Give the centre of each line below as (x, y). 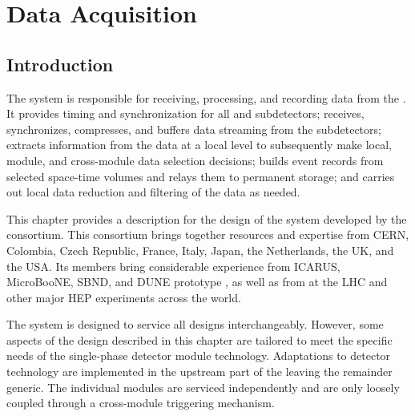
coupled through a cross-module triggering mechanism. (141, 403)
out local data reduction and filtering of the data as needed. (153, 192)
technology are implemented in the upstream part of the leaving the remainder (199, 372)
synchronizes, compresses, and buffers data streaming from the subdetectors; (194, 129)
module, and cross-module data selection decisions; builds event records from (195, 160)
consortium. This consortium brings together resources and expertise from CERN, (208, 234)
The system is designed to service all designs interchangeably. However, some (195, 324)
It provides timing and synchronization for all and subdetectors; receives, (185, 113)
